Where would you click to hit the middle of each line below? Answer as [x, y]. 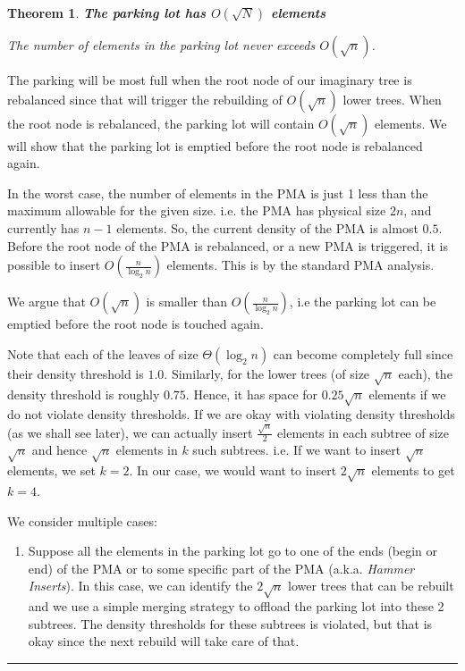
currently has [43, 227]
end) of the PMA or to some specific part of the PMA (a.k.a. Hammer [221, 568]
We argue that [46, 302]
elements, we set [51, 470]
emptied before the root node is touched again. [135, 324]
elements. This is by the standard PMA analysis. [300, 265]
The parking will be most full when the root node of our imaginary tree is [210, 80]
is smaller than [187, 302]
